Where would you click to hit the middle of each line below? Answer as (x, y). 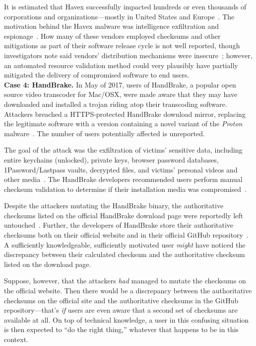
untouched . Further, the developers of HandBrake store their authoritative (119, 225)
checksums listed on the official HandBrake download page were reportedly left (124, 215)
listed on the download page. (48, 264)
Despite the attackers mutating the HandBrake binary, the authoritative (114, 206)
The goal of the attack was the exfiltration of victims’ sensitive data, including (123, 150)
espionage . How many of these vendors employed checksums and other (112, 36)
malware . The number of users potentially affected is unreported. (104, 133)
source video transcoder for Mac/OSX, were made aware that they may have (121, 94)
